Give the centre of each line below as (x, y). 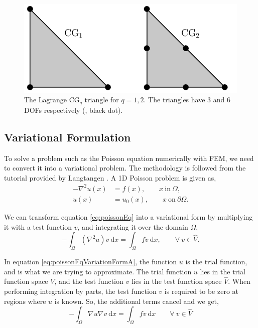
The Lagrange (46, 100)
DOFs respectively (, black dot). (74, 110)
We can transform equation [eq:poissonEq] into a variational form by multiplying (128, 217)
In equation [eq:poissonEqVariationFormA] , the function (91, 261)
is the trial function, (216, 261)
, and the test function (89, 281)
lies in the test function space (176, 281)
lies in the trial (223, 271)
